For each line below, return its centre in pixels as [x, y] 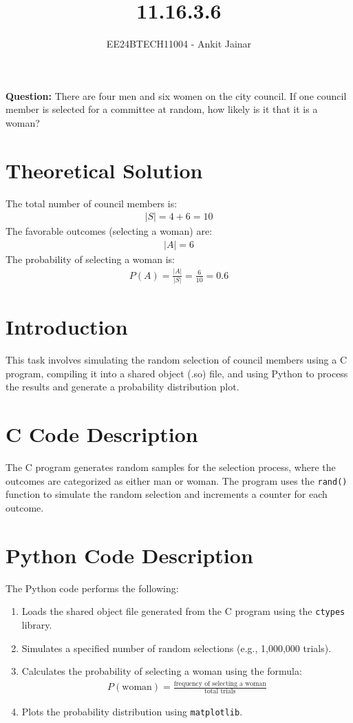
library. [37, 624]
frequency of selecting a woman [220, 683]
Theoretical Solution [104, 170]
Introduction [67, 327]
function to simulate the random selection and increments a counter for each [167, 494]
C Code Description [102, 434]
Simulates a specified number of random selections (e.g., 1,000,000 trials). [176, 648]
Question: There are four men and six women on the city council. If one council [176, 95]
